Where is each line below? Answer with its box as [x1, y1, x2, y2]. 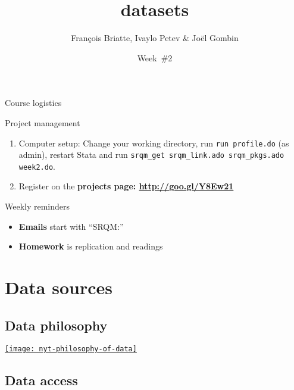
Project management [5, 116, 80, 129]
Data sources [5, 275, 112, 299]
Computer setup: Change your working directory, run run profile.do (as [18, 136, 289, 149]
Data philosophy [5, 316, 108, 334]
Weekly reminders [5, 200, 70, 213]
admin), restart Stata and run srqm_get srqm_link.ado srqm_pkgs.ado [18, 148, 284, 161]
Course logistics [5, 96, 62, 109]
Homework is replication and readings [18, 240, 163, 252]
